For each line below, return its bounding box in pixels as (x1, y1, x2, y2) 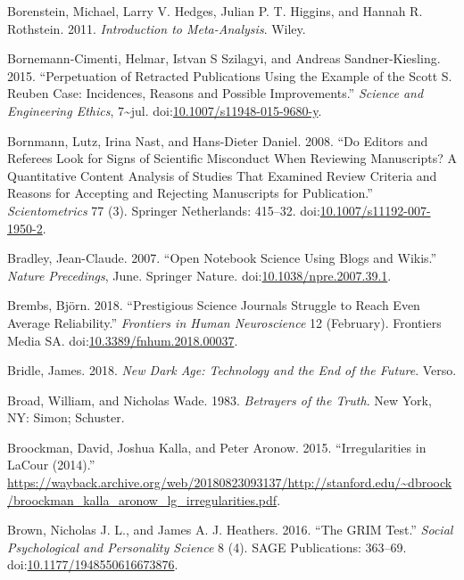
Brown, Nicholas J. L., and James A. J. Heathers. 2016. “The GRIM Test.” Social (7, 520, 453, 539)
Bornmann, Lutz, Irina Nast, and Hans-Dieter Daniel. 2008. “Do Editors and (7, 131, 428, 150)
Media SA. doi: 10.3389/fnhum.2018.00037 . (7, 331, 238, 349)
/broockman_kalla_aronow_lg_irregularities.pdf (7, 490, 278, 509)
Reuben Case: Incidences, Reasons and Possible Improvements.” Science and (7, 84, 424, 102)
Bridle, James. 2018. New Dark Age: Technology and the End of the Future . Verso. (7, 361, 457, 380)
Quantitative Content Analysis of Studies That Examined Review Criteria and (7, 166, 437, 184)
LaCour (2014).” (7, 455, 95, 474)
